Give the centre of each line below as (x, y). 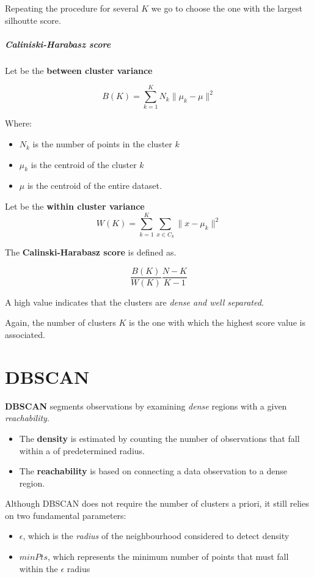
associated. (25, 335)
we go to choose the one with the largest (227, 8)
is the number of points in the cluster (102, 144)
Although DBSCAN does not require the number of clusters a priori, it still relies (157, 503)
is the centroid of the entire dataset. (94, 186)
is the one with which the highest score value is (217, 322)
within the (38, 568)
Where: (18, 123)
